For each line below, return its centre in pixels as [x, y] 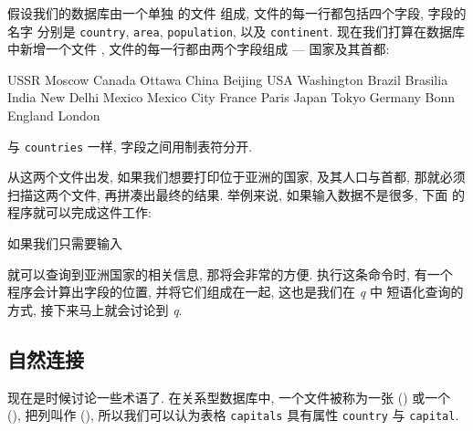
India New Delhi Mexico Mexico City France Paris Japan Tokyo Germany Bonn [231, 97]
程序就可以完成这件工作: [79, 212]
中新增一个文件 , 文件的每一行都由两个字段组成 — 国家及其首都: [199, 49]
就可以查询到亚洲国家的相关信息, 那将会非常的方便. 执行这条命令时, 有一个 [230, 273]
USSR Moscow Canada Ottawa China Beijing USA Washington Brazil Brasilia [228, 79]
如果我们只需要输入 [65, 243]
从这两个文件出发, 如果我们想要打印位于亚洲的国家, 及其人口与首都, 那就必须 [236, 177]
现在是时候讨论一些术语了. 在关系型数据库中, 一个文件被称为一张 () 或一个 [229, 397]
